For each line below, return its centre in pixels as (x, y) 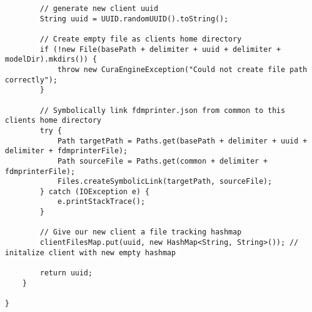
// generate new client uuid (99, 9)
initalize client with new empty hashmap (91, 252)
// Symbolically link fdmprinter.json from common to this (163, 110)
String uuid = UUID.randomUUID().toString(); (134, 19)
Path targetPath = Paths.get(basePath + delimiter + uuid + (182, 141)
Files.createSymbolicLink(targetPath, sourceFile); (165, 182)
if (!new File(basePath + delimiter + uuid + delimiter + (161, 49)
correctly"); (31, 80)
